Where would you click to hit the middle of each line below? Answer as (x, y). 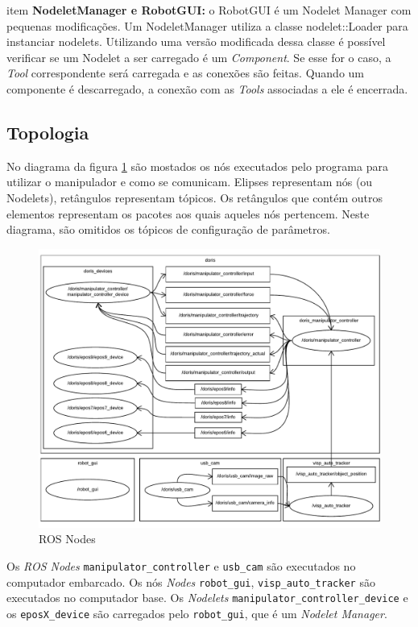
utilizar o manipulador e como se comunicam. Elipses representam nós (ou (190, 182)
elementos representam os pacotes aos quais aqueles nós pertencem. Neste (188, 213)
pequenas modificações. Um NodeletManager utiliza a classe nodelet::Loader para (207, 25)
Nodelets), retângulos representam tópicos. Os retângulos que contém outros (195, 197)
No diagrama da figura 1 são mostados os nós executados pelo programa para (197, 166)
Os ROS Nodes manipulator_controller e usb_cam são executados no (181, 566)
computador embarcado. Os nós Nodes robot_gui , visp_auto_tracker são (191, 581)
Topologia (48, 132)
